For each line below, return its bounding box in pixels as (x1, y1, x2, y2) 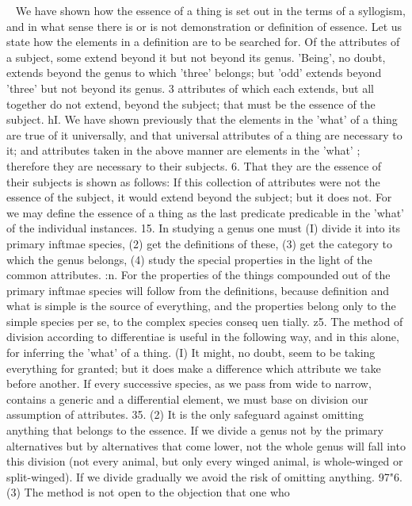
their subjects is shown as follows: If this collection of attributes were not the (6, 173, 380, 190)
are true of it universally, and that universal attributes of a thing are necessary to (6, 126, 402, 143)
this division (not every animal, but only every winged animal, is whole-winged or (6, 453, 403, 470)
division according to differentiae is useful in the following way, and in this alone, (6, 328, 399, 345)
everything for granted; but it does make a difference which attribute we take (6, 359, 381, 376)
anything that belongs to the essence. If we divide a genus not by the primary (6, 422, 383, 439)
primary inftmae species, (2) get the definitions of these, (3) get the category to (6, 235, 392, 251)
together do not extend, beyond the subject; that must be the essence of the (6, 95, 376, 112)
